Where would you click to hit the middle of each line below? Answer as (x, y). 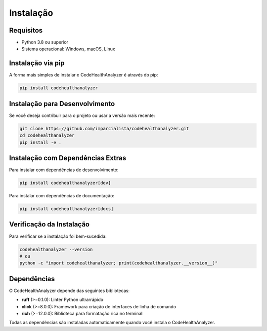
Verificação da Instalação (49, 224)
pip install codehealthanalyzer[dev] (65, 183)
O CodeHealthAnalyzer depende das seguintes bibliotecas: (69, 291)
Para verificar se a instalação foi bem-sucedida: (58, 236)
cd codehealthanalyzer (47, 135)
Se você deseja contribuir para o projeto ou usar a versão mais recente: (82, 115)
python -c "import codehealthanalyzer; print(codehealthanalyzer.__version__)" (119, 263)
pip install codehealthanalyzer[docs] (67, 209)
